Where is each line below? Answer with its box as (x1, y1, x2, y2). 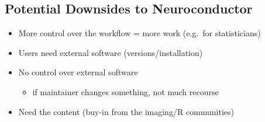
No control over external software (18, 66, 138, 78)
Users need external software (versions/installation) (18, 46, 203, 58)
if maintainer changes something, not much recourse (32, 85, 219, 97)
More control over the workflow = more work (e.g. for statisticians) (18, 27, 261, 39)
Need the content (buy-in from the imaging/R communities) (18, 105, 234, 117)
